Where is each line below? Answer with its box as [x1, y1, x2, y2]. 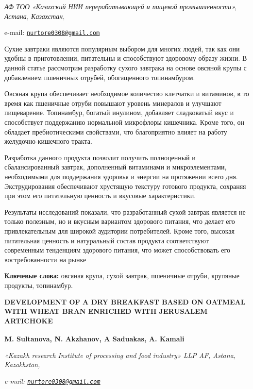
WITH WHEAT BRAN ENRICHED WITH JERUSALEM [4, 306, 208, 316]
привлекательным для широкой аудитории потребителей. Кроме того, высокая [4, 225, 235, 236]
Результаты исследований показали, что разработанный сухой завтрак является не [4, 206, 246, 217]
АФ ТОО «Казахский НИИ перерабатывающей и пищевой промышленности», [4, 1, 237, 11]
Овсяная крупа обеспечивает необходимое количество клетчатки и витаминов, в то [4, 88, 249, 99]
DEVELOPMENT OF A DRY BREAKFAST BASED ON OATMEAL [4, 296, 246, 306]
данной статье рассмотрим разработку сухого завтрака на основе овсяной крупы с [4, 63, 247, 73]
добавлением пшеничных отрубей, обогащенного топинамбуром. [4, 72, 195, 82]
